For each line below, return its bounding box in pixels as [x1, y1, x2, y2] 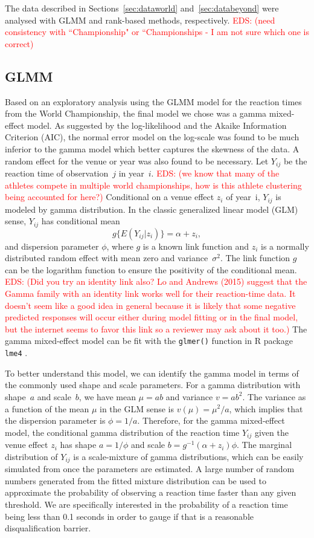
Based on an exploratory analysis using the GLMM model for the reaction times [5, 95, 302, 108]
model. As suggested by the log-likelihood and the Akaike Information [27, 118, 287, 131]
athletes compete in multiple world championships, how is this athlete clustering [5, 178, 302, 191]
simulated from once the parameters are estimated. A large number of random [5, 462, 295, 475]
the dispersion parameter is [5, 414, 106, 427]
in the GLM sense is [100, 402, 175, 415]
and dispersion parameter [5, 239, 99, 252]
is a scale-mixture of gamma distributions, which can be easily [73, 450, 304, 462]
